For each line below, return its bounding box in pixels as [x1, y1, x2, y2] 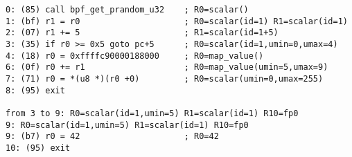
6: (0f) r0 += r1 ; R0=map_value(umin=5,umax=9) [6, 62, 328, 73]
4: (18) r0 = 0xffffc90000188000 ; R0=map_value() [6, 50, 264, 61]
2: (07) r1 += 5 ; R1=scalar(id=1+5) [6, 28, 279, 38]
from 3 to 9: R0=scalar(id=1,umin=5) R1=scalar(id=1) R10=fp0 [6, 108, 299, 118]
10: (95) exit [6, 142, 71, 153]
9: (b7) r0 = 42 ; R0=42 [6, 131, 219, 142]
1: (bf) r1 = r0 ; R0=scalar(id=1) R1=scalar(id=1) [6, 16, 348, 26]
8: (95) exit [6, 85, 65, 95]
